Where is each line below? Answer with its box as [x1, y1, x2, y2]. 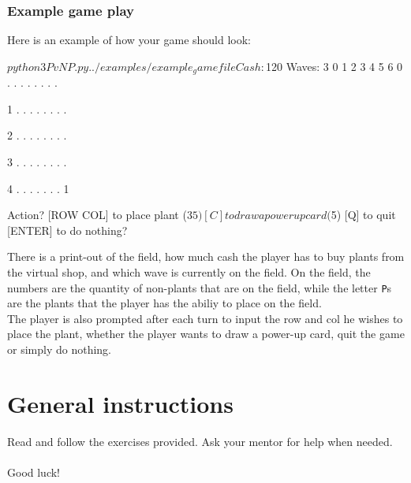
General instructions [7, 387, 234, 419]
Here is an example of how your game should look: [7, 32, 251, 48]
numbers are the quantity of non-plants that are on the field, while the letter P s [7, 279, 392, 295]
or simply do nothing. [7, 341, 111, 358]
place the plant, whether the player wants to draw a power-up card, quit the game [7, 325, 405, 342]
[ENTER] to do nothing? [7, 221, 128, 238]
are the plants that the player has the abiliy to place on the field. [7, 295, 322, 311]
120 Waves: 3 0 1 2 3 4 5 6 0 [266, 58, 403, 74]
